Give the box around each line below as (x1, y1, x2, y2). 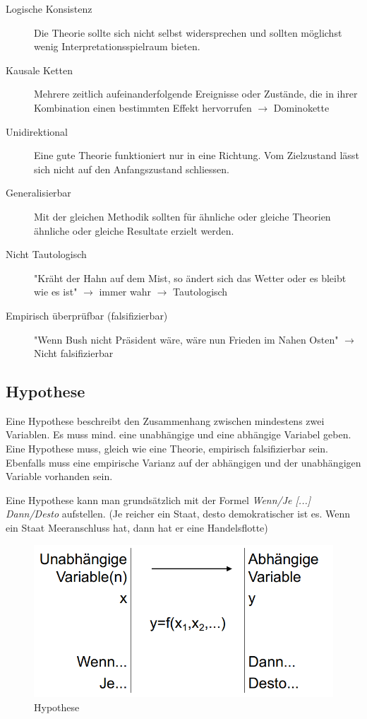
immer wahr (99, 284, 151, 299)
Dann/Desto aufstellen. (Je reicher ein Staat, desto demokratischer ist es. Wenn (6, 506, 351, 521)
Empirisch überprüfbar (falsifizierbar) (6, 308, 168, 322)
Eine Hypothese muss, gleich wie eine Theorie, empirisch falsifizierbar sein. (6, 441, 328, 456)
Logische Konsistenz (6, 1, 92, 16)
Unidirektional (6, 124, 68, 139)
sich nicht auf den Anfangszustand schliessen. (34, 161, 229, 176)
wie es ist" (34, 284, 78, 299)
